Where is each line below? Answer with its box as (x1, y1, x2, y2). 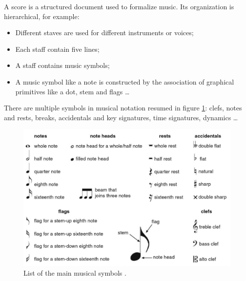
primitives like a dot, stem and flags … (15, 86, 130, 96)
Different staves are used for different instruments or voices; (15, 27, 194, 38)
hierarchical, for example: (4, 11, 80, 21)
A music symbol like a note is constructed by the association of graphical (15, 76, 234, 86)
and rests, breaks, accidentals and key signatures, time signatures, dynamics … (4, 112, 238, 122)
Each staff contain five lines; (15, 43, 100, 54)
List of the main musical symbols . (23, 267, 126, 278)
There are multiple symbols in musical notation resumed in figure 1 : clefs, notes (4, 103, 242, 113)
